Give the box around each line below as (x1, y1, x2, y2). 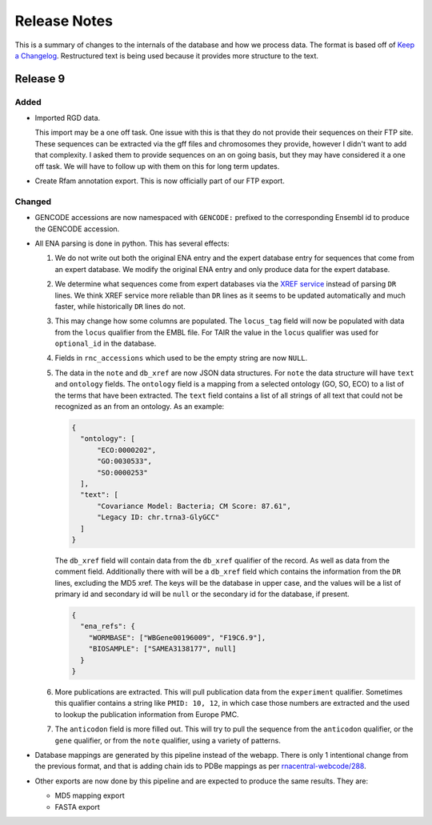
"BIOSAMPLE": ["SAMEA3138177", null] (88, 644, 237, 654)
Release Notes (14, 12, 114, 30)
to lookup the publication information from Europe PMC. (54, 709, 239, 719)
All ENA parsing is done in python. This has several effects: (34, 238, 230, 248)
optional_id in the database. (54, 338, 157, 348)
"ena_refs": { (80, 622, 136, 631)
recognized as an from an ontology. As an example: (54, 402, 225, 411)
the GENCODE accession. (34, 224, 120, 234)
